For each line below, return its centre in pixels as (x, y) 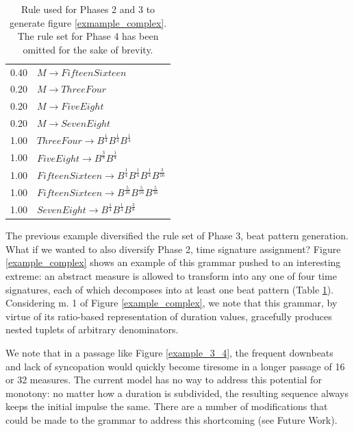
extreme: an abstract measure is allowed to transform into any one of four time (171, 276)
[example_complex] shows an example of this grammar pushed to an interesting (173, 262)
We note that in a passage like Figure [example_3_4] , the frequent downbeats (169, 353)
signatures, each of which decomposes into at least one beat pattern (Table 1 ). (170, 289)
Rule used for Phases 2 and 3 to (88, 9)
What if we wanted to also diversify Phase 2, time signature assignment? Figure (173, 249)
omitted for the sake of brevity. (88, 49)
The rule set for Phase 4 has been (88, 36)
